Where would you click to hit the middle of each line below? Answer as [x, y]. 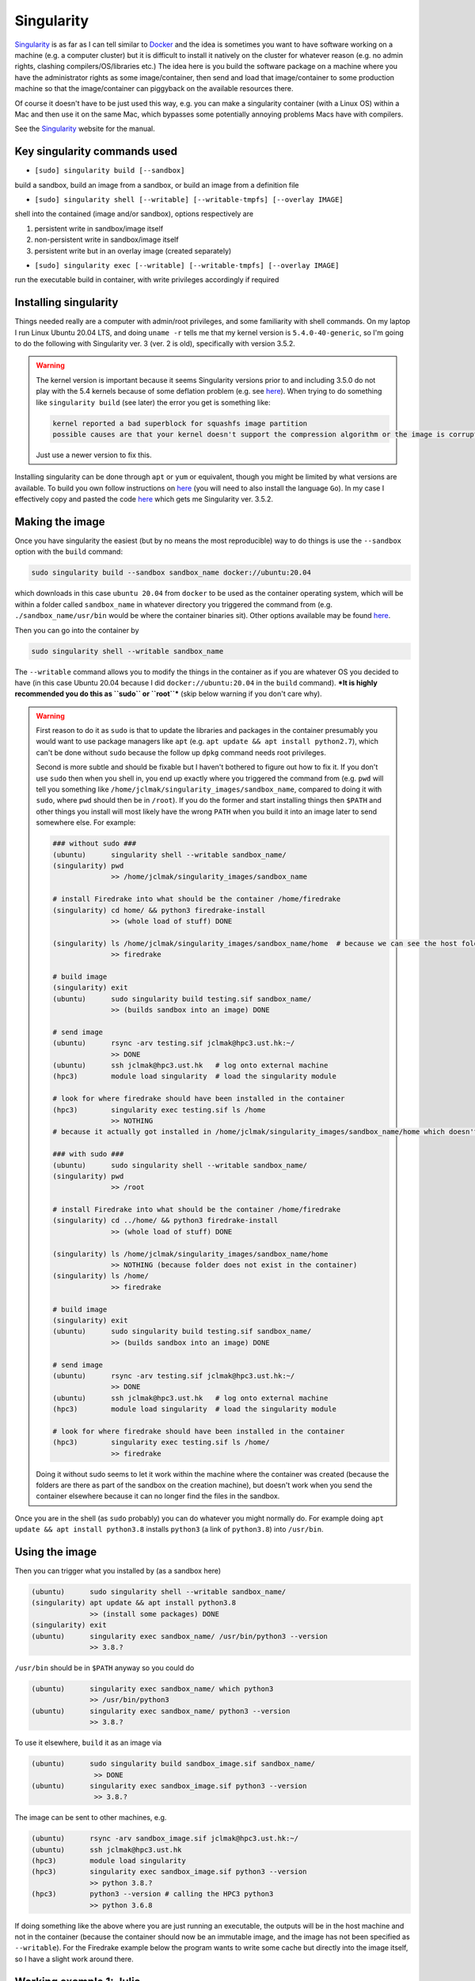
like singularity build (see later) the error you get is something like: [153, 402]
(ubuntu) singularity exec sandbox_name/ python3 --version [161, 1711]
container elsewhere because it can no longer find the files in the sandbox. [158, 1496]
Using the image [56, 1552]
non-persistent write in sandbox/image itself [106, 240]
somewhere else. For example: [86, 823]
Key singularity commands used [96, 152]
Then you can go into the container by [77, 630]
